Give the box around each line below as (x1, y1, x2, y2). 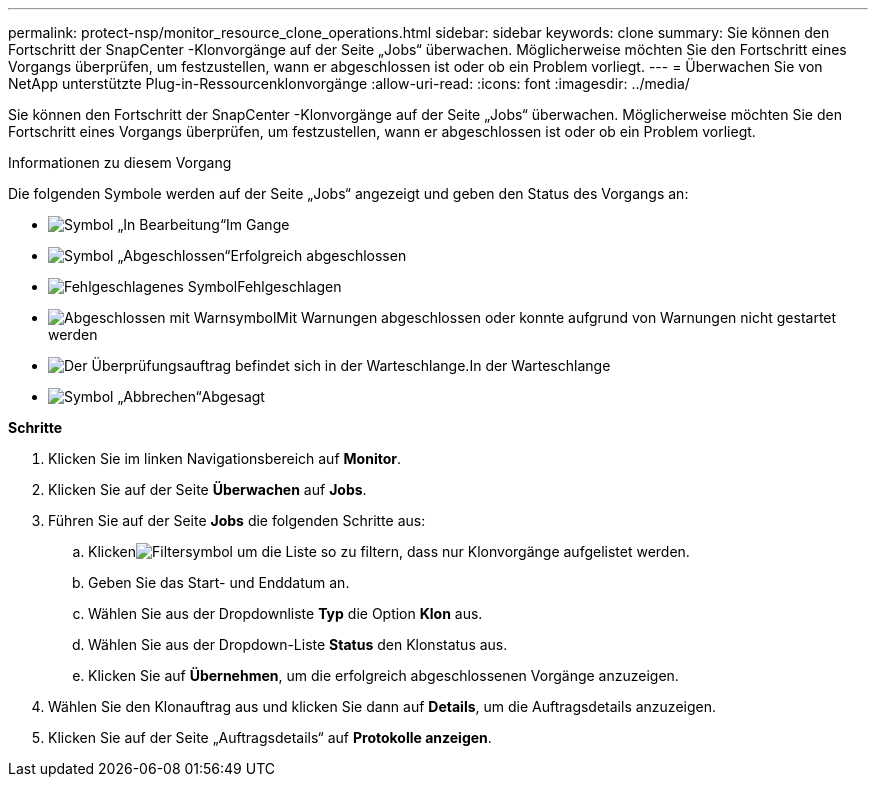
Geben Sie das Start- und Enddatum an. (88, 574, 350, 591)
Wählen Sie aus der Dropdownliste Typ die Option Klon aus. (88, 605, 483, 622)
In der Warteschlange (469, 357, 611, 374)
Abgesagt (201, 388, 265, 405)
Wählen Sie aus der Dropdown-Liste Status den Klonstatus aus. (88, 636, 508, 653)
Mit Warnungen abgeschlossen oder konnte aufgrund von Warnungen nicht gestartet (276, 309, 837, 326)
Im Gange (226, 216, 290, 233)
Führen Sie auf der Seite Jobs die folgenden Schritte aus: (48, 512, 426, 529)
